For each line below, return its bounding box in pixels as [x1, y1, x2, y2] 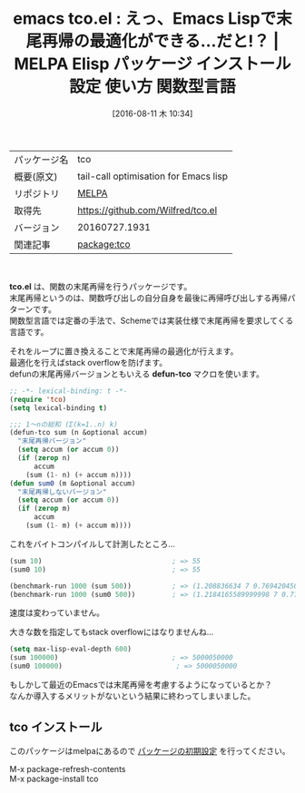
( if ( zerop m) [17, 504, 71, 514]
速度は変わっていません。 [9, 607, 104, 618]
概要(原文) [14, 170, 58, 182]
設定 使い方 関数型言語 [69, 76, 236, 97]
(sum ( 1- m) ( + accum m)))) [25, 521, 132, 531]
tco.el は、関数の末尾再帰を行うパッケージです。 [9, 280, 192, 291]
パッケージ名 [14, 153, 69, 166]
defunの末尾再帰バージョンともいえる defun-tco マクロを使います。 [9, 368, 265, 379]
